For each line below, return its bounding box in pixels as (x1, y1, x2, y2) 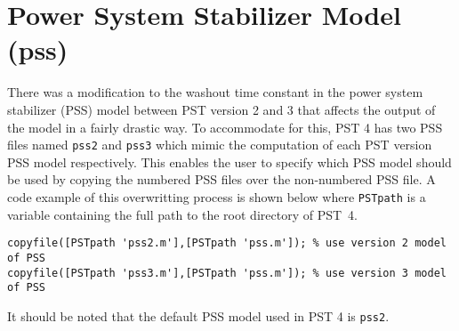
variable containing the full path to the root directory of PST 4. (7, 205, 358, 223)
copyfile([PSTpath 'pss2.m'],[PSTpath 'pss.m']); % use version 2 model (7, 237, 447, 250)
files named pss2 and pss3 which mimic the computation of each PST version (7, 135, 432, 154)
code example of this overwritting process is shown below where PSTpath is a (7, 187, 426, 206)
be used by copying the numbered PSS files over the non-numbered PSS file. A (7, 170, 436, 189)
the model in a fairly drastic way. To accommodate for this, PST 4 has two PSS (7, 117, 443, 136)
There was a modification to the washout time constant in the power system (7, 83, 423, 101)
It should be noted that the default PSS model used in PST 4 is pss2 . (7, 306, 390, 325)
